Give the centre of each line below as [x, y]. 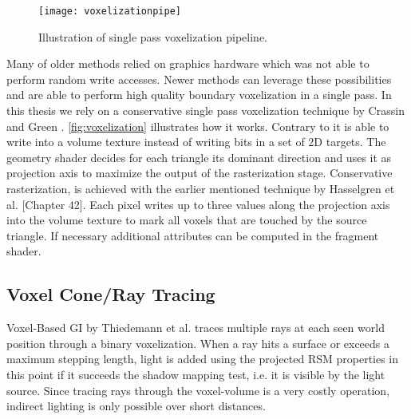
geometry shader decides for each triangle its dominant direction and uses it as [199, 157]
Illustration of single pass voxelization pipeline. [153, 36]
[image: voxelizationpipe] [110, 11]
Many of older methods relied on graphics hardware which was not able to [188, 63]
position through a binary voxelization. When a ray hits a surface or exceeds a [198, 343]
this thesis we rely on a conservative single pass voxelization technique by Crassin [205, 111]
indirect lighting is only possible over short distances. [136, 406]
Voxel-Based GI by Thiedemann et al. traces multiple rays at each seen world [196, 328]
